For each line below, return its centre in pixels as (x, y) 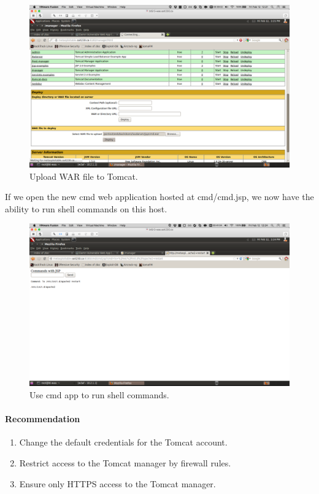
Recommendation (43, 419)
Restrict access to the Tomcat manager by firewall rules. (125, 462)
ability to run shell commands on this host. (86, 208)
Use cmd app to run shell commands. (99, 394)
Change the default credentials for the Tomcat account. (123, 442)
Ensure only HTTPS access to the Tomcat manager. (117, 483)
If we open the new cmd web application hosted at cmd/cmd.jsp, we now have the (159, 197)
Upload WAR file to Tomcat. (84, 176)
